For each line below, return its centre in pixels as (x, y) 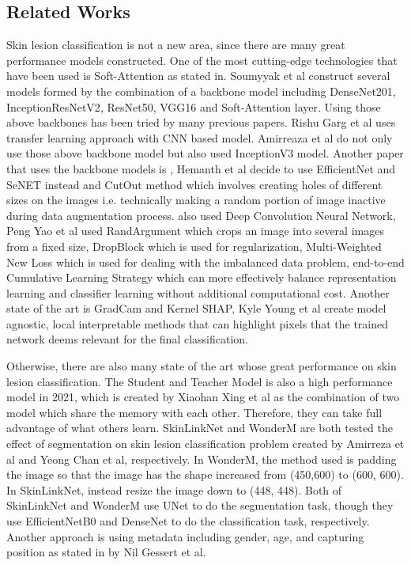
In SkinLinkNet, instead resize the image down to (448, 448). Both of (174, 489)
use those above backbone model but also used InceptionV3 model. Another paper (205, 153)
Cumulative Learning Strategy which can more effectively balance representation (202, 277)
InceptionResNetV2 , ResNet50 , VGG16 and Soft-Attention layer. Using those (194, 106)
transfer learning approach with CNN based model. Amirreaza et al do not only (200, 137)
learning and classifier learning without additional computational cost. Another (198, 292)
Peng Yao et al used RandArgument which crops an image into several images (195, 231)
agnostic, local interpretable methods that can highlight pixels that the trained (197, 323)
